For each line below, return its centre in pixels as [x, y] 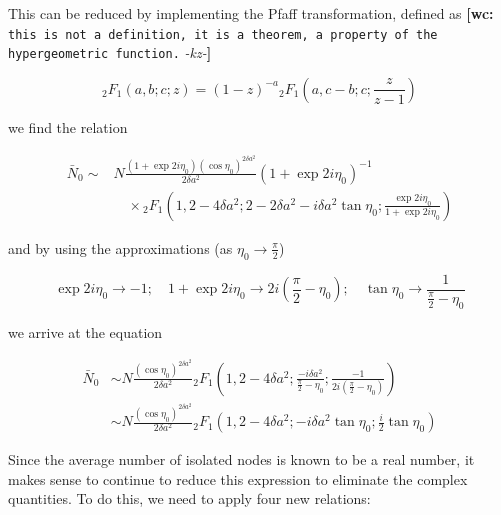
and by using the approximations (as [120, 247]
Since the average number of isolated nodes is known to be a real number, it [241, 459]
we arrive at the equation [85, 331]
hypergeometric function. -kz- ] [110, 52]
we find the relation [68, 126]
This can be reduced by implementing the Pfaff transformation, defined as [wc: [251, 13]
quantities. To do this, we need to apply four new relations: [189, 498]
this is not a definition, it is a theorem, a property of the [223, 34]
